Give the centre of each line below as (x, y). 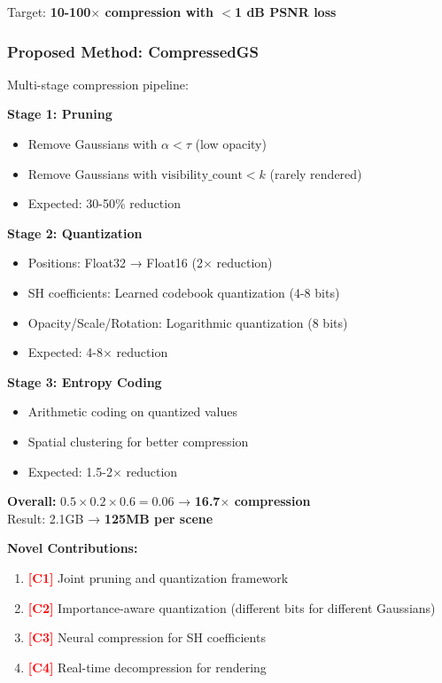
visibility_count (202, 175)
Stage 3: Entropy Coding (85, 381)
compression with (159, 12)
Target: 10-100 (49, 12)
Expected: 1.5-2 (70, 471)
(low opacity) (231, 144)
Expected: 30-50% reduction (104, 203)
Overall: (32, 501)
